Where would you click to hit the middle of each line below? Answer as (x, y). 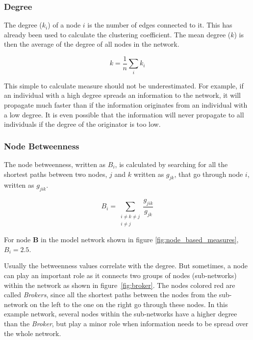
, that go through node (209, 174)
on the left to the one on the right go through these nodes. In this (129, 304)
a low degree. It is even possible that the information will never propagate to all (124, 114)
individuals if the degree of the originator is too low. (82, 124)
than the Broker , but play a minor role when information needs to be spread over (126, 323)
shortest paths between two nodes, (56, 174)
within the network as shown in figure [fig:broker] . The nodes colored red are (120, 285)
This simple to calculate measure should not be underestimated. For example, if (124, 85)
